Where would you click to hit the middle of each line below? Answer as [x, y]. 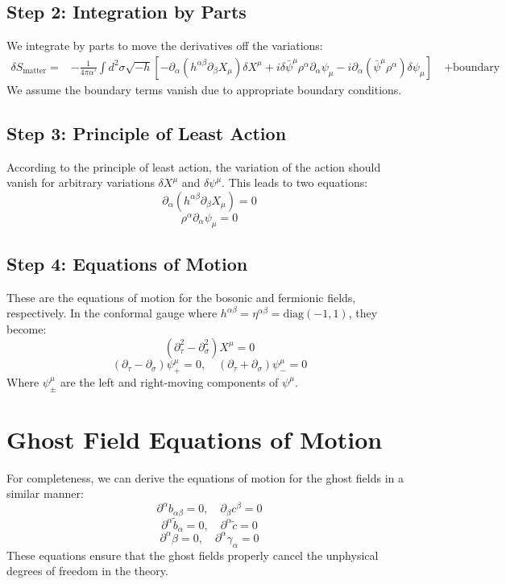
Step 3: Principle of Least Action [147, 133]
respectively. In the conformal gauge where [112, 313]
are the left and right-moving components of [169, 381]
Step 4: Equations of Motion [127, 263]
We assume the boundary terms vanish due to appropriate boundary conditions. [204, 89]
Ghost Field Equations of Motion [195, 439]
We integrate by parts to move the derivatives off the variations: [165, 46]
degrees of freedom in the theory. [87, 571]
